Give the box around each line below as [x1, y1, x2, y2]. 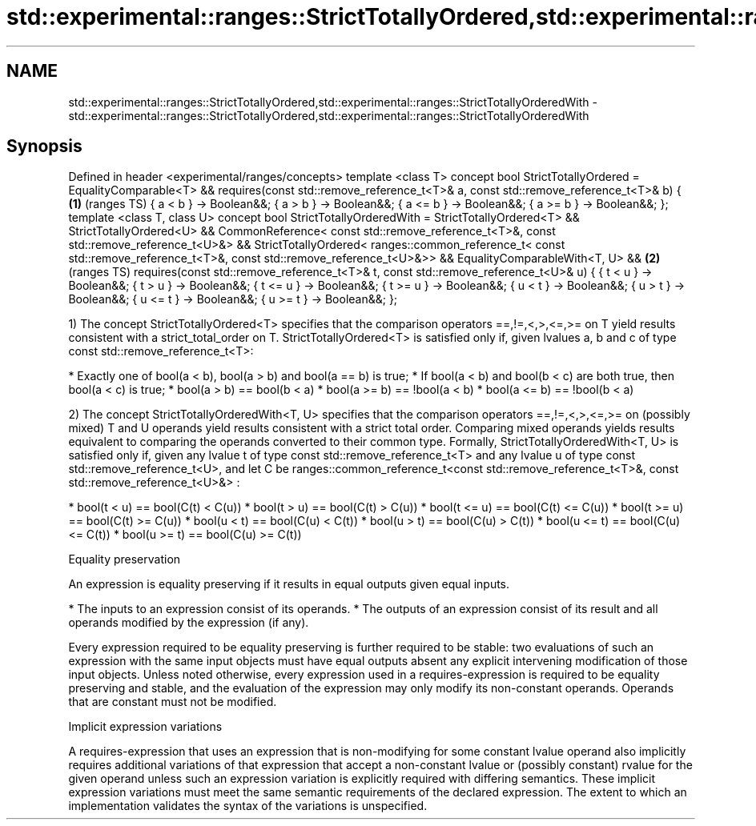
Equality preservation [68, 552, 181, 567]
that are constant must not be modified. [68, 695, 277, 709]
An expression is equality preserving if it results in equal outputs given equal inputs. [68, 577, 510, 591]
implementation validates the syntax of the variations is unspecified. [68, 799, 428, 813]
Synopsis [6, 136, 82, 157]
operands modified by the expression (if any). [68, 615, 309, 630]
